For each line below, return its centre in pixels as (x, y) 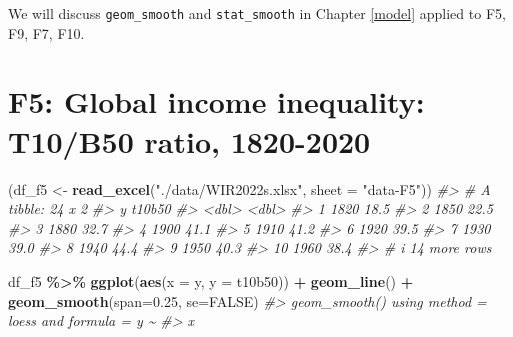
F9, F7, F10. (46, 32)
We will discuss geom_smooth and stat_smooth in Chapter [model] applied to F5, (257, 13)
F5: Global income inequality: (216, 101)
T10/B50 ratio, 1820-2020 (189, 140)
